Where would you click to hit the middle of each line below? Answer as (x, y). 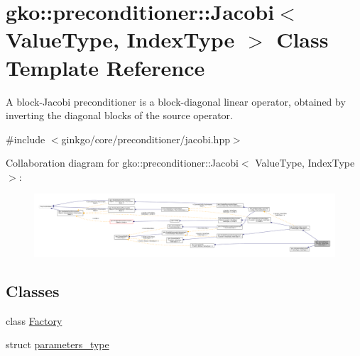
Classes (33, 291)
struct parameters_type (58, 344)
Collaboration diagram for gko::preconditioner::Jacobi (122, 163)
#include (26, 139)
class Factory (34, 320)
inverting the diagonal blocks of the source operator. (119, 115)
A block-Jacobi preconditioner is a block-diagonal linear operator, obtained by (176, 101)
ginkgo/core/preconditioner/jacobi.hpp (146, 139)
